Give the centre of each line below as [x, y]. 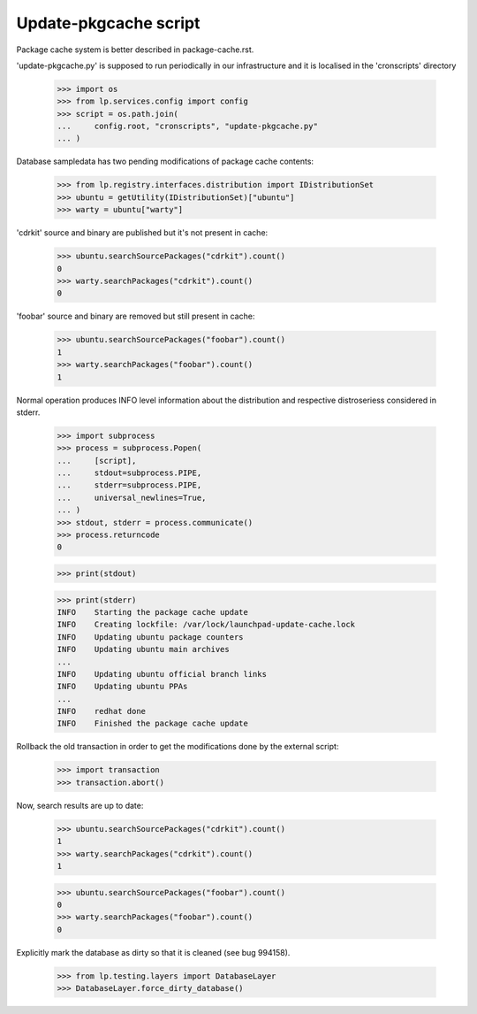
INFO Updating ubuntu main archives [143, 649]
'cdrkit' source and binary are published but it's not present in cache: [142, 233]
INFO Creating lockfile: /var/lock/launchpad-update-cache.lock [206, 625]
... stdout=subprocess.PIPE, [129, 473]
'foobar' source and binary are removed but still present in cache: [136, 316]
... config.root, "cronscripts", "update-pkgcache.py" [187, 127]
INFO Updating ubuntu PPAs [122, 687]
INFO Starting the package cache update [153, 612]
